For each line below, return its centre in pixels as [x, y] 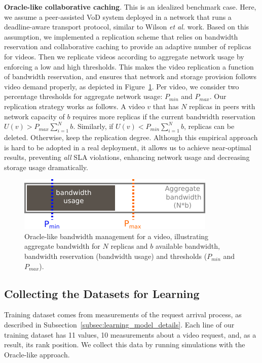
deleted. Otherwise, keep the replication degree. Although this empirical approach [131, 137]
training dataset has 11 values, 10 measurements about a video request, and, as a [130, 334]
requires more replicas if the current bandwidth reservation [164, 116]
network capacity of [34, 116]
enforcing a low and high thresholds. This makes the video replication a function [129, 66]
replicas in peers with [222, 106]
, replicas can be [209, 126]
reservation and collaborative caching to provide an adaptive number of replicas [128, 46]
